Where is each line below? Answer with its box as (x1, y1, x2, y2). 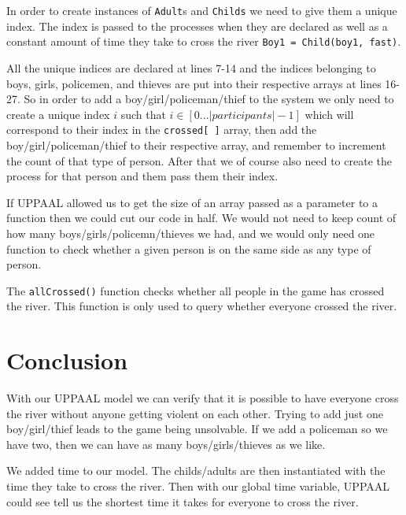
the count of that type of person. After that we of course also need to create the (6, 152, 392, 169)
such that (120, 106, 166, 122)
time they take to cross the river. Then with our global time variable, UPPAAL (6, 478, 390, 495)
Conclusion (6, 344, 128, 376)
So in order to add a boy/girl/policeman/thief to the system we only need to (24, 91, 394, 107)
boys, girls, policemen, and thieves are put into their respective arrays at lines (6, 75, 382, 91)
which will (304, 106, 354, 122)
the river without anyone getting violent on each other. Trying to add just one (6, 405, 383, 421)
